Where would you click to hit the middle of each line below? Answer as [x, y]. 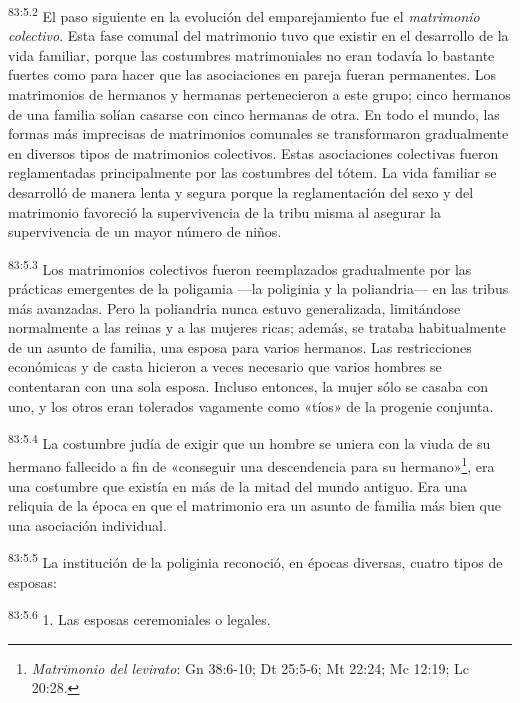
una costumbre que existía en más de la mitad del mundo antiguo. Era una [238, 485]
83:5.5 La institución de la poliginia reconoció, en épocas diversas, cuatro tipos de [255, 561]
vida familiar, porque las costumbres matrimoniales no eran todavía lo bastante [251, 54]
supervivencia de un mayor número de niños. [145, 231]
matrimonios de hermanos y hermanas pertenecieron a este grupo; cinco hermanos [259, 94]
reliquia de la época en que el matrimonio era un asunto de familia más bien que [254, 505]
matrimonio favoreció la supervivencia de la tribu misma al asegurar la [224, 211]
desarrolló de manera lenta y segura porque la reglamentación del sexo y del [241, 192]
